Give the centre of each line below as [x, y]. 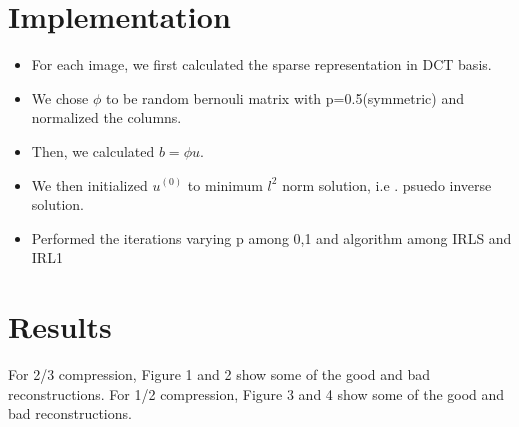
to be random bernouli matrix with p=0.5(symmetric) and [284, 97]
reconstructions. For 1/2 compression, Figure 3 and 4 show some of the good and [256, 393]
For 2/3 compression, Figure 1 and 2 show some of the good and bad [219, 374]
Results [60, 326]
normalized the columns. [106, 117]
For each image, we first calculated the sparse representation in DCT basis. [261, 64]
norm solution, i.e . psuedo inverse [387, 184]
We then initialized [89, 184]
